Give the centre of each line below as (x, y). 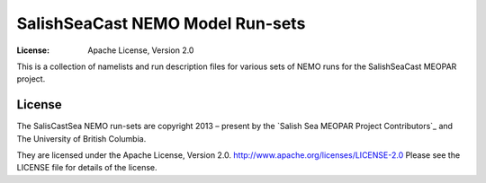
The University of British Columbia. (81, 138)
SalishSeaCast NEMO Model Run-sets (161, 23)
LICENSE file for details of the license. (87, 168)
